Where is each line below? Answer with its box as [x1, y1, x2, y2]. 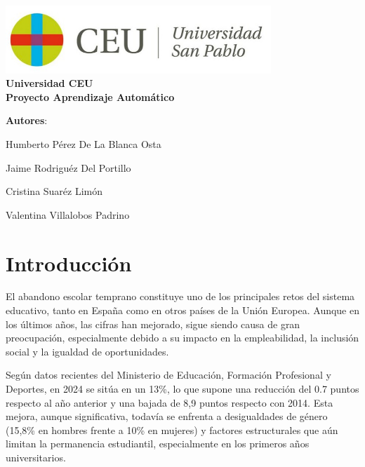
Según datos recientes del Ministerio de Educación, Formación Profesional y [6, 367, 331, 382]
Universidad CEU [6, 76, 93, 90]
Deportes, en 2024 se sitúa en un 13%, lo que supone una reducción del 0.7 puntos [6, 381, 359, 396]
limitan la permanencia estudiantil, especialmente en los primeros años [6, 436, 310, 451]
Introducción [6, 248, 132, 277]
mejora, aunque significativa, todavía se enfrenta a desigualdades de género [6, 409, 328, 424]
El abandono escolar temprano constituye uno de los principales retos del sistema [6, 289, 355, 304]
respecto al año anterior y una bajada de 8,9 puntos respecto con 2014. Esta [6, 395, 333, 410]
